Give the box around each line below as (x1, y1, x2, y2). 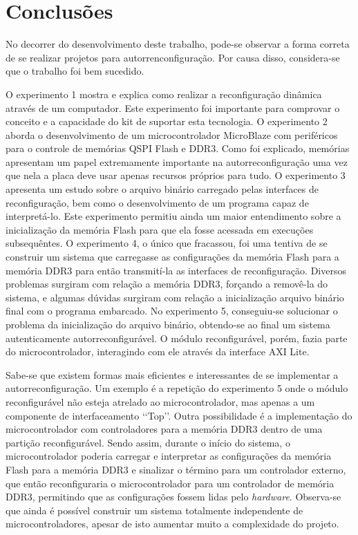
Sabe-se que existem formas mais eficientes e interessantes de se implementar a (6, 367, 339, 382)
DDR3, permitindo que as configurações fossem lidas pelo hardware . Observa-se (6, 489, 341, 504)
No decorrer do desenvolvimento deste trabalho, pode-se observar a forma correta (6, 37, 350, 51)
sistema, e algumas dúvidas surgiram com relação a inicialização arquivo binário (6, 290, 344, 304)
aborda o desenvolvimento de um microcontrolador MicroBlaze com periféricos (6, 127, 338, 142)
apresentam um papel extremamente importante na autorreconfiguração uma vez (6, 154, 348, 169)
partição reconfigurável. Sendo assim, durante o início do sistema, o (6, 435, 290, 449)
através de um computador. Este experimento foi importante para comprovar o (6, 100, 340, 115)
